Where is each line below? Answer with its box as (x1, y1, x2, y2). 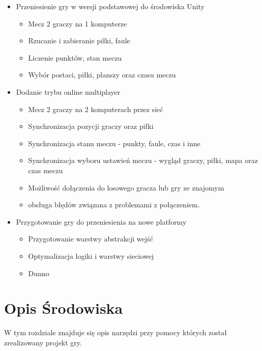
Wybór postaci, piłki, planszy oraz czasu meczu (28, 69, 176, 80)
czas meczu (28, 165, 63, 175)
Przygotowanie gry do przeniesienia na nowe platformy (16, 216, 187, 227)
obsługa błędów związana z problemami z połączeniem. (28, 199, 200, 210)
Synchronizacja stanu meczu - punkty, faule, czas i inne (28, 138, 200, 148)
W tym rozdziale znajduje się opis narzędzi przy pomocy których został (4, 327, 227, 338)
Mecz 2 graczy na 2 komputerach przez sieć (28, 103, 163, 114)
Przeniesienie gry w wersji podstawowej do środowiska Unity (16, 1, 205, 11)
